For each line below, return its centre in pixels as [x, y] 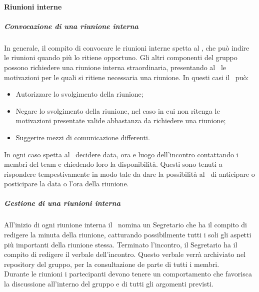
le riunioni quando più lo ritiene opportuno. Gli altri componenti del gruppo [121, 57]
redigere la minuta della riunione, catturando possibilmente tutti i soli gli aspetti [128, 235]
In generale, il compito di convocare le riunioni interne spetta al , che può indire [127, 47]
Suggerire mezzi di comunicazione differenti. [83, 137]
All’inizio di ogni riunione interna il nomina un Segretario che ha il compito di [125, 225]
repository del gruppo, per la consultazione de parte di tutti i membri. [112, 264]
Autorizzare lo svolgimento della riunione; [79, 94]
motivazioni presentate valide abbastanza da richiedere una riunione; [121, 120]
